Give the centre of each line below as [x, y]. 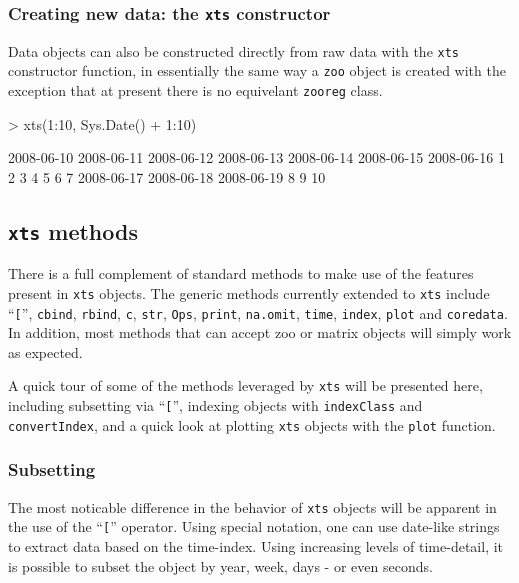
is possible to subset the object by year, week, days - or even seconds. [220, 565]
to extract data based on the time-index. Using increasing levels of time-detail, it [256, 545]
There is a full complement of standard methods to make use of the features [241, 273]
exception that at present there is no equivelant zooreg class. [195, 90]
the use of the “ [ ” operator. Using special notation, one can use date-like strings [254, 526]
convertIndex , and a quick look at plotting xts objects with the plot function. [252, 424]
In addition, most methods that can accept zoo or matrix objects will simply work [260, 332]
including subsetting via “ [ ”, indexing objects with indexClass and [215, 405]
